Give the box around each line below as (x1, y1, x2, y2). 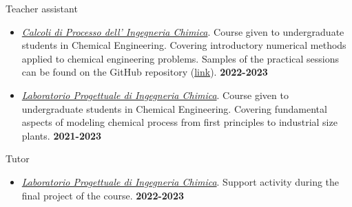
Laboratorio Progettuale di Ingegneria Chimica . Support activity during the (21, 174, 340, 188)
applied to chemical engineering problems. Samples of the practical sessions (21, 51, 340, 65)
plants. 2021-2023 (21, 128, 102, 142)
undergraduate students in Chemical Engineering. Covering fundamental (21, 101, 327, 116)
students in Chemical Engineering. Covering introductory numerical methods (21, 38, 346, 52)
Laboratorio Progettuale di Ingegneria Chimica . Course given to (21, 87, 289, 102)
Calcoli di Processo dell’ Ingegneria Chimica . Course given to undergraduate (21, 24, 344, 39)
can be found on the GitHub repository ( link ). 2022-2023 (21, 65, 268, 79)
